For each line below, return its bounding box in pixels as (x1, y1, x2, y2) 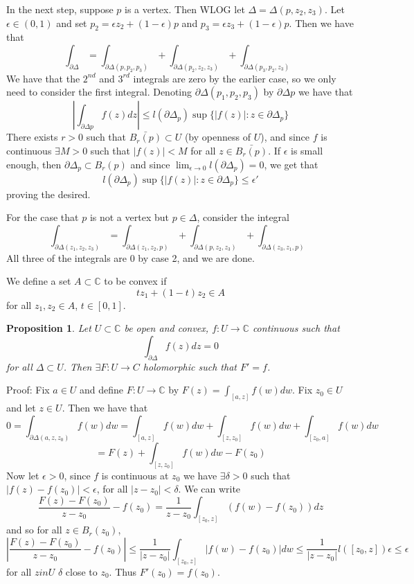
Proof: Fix (6, 382, 50, 397)
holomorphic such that (143, 359, 237, 373)
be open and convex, (124, 321, 209, 335)
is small (291, 143, 323, 158)
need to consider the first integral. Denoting (6, 85, 192, 99)
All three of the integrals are (6, 250, 127, 265)
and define (80, 382, 124, 397)
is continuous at (101, 468, 169, 482)
